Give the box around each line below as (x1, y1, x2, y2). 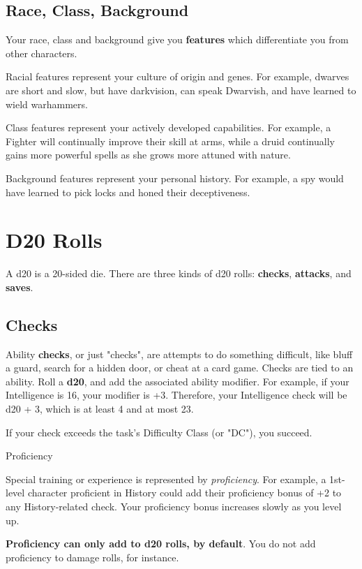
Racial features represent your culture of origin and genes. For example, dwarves (6, 69, 349, 84)
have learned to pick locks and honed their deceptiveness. (6, 184, 250, 199)
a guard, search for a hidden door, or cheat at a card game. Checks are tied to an (6, 360, 354, 375)
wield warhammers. (6, 96, 88, 111)
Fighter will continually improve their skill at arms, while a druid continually (6, 133, 335, 148)
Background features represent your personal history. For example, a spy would (6, 170, 344, 185)
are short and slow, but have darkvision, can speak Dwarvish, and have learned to (6, 82, 356, 97)
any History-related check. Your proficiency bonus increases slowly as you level (6, 499, 342, 513)
